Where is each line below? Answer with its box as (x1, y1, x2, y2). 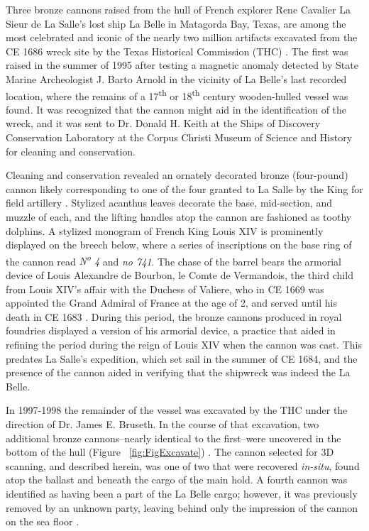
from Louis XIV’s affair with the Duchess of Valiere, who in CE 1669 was (6, 281, 324, 296)
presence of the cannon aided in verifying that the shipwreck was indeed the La (6, 365, 351, 380)
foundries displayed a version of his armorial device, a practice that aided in (6, 323, 336, 338)
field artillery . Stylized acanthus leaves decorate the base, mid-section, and (6, 195, 333, 210)
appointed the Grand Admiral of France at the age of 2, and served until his (6, 295, 337, 310)
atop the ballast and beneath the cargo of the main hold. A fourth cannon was (6, 472, 348, 487)
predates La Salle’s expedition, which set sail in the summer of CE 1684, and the (6, 351, 358, 366)
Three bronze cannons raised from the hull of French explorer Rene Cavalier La (6, 2, 351, 16)
